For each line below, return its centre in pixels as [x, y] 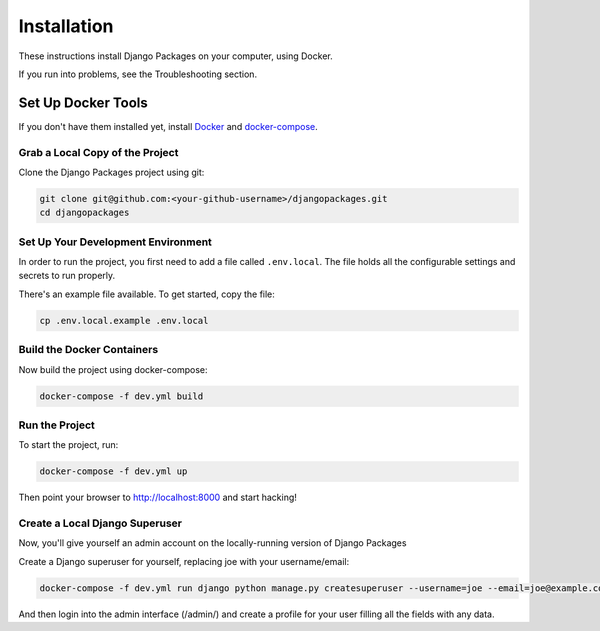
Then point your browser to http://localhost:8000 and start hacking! [157, 497]
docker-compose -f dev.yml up [113, 471]
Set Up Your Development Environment [115, 242]
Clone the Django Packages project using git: [111, 172]
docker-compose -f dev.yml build [121, 396]
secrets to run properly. [67, 276]
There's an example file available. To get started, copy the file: [146, 294]
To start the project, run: [68, 445]
